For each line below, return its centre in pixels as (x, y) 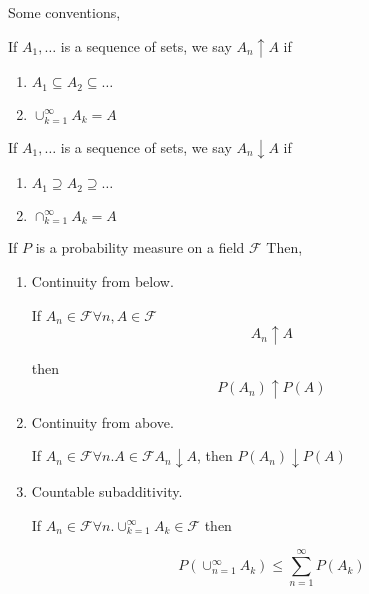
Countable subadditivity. (107, 491)
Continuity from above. (102, 421)
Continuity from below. (102, 281)
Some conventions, (64, 12)
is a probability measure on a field (140, 247)
